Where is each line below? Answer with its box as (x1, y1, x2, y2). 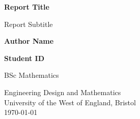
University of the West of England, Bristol (4, 97, 136, 107)
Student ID (4, 52, 45, 63)
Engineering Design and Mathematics (4, 86, 121, 97)
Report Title (4, 2, 49, 12)
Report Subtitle (4, 18, 53, 29)
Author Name (4, 36, 54, 46)
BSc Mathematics (4, 70, 59, 80)
